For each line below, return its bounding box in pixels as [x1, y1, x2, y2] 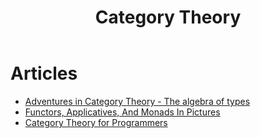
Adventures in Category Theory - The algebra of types [24, 95, 251, 107]
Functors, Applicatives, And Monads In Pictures [24, 106, 221, 118]
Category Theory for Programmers [24, 116, 168, 128]
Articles [10, 62, 78, 85]
